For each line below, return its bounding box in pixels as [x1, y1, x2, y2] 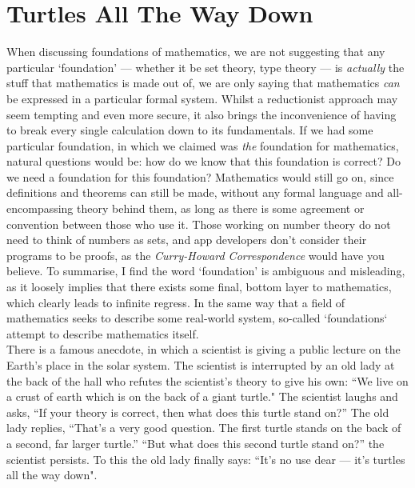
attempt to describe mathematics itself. [6, 325, 199, 342]
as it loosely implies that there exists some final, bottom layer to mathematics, [6, 278, 392, 295]
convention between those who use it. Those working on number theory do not [6, 215, 391, 232]
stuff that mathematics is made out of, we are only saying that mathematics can [6, 74, 400, 91]
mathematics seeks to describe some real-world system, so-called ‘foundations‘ [6, 310, 388, 326]
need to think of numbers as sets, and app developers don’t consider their [6, 231, 367, 248]
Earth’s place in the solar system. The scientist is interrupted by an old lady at [6, 357, 395, 373]
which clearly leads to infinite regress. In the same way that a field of [6, 294, 345, 310]
